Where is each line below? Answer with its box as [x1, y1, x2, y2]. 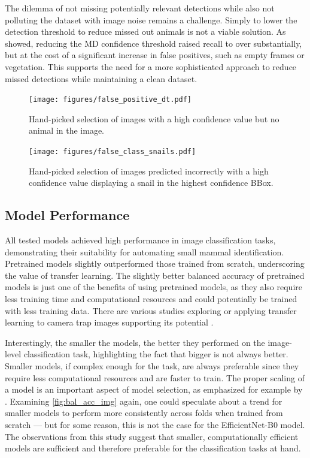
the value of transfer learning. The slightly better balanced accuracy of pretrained [5, 269, 305, 281]
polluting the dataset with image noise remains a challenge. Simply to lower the [5, 13, 297, 26]
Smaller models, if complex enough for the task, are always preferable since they [5, 359, 299, 372]
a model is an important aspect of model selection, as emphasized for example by [5, 383, 303, 396]
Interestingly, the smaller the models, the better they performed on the [5, 336, 265, 348]
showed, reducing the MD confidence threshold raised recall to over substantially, [5, 37, 302, 49]
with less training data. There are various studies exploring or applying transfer [5, 304, 297, 317]
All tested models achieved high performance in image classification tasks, [5, 234, 276, 246]
